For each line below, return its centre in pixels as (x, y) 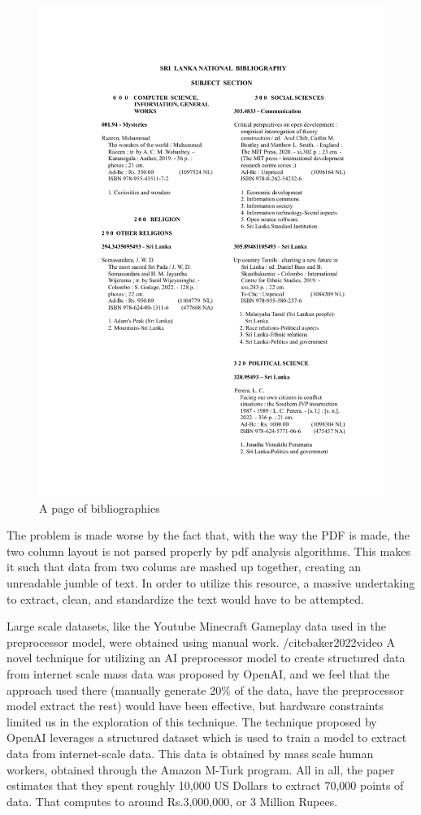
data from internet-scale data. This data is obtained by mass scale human (190, 753)
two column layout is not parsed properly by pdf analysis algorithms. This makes (208, 551)
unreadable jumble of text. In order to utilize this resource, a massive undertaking (211, 582)
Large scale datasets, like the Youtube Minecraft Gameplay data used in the (196, 626)
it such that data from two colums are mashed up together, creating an (184, 567)
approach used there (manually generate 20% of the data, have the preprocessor (205, 689)
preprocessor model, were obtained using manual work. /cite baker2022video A (201, 642)
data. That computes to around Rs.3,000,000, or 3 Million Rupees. (172, 801)
